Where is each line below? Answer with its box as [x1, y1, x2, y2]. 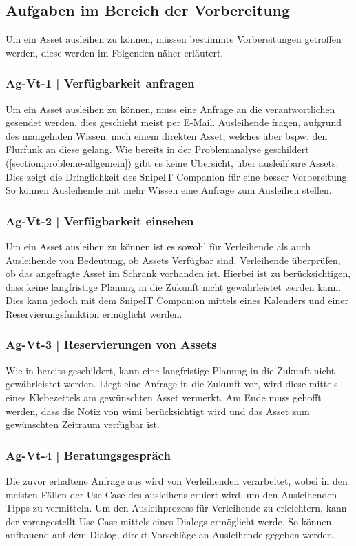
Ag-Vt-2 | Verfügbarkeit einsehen [6, 212, 194, 229]
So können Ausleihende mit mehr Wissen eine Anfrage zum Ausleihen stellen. [6, 183, 332, 197]
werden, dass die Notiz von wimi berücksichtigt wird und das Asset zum [6, 403, 310, 418]
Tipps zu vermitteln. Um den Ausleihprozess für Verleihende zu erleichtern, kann [6, 501, 347, 515]
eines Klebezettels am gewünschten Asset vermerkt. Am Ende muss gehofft [6, 390, 322, 404]
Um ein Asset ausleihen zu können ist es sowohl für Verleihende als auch [6, 239, 311, 253]
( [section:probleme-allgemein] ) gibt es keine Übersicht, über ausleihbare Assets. [6, 155, 339, 170]
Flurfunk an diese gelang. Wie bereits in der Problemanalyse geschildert [6, 142, 309, 156]
